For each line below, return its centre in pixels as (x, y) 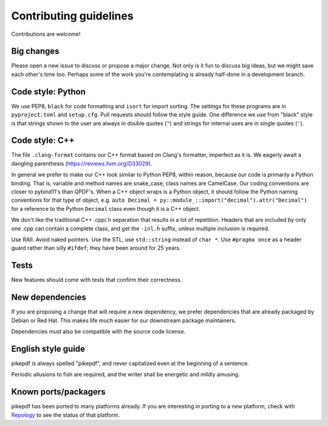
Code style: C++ (43, 141)
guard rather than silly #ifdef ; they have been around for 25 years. (96, 248)
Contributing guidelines (72, 16)
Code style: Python (49, 91)
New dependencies (49, 297)
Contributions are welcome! (46, 34)
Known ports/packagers (58, 392)
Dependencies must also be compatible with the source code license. (98, 331)
